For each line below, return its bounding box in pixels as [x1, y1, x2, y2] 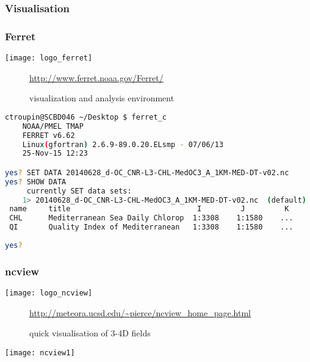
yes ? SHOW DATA [5, 177, 67, 186]
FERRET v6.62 [22, 131, 75, 140]
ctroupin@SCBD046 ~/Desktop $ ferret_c [5, 112, 167, 121]
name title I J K [9, 205, 289, 214]
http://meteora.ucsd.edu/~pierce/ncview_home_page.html [29, 306, 251, 319]
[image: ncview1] [5, 348, 75, 357]
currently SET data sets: [26, 186, 132, 195]
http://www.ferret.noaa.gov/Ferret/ [29, 71, 164, 84]
